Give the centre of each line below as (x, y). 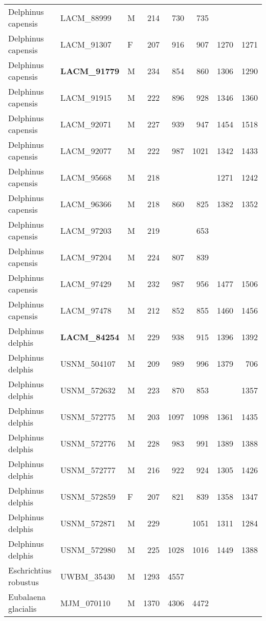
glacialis (23, 608)
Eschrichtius (30, 570)
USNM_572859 (88, 496)
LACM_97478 (86, 310)
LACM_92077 (86, 150)
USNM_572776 (88, 443)
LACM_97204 (86, 257)
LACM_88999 (86, 17)
